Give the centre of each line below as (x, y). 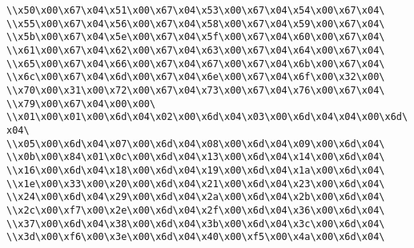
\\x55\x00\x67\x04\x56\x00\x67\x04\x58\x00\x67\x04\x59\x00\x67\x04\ (196, 24)
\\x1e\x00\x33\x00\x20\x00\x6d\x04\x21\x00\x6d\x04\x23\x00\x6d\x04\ (196, 184)
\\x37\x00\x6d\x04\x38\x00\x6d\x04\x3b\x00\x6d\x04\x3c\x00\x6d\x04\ (196, 224)
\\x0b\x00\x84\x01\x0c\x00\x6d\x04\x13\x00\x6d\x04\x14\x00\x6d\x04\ (196, 157)
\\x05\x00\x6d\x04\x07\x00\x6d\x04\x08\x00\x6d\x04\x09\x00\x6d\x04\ (196, 144)
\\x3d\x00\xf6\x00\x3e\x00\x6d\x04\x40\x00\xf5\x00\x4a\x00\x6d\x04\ (196, 237)
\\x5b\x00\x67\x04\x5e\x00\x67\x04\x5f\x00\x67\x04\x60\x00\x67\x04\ (196, 37)
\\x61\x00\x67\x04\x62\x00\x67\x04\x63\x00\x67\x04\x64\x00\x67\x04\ (196, 50)
